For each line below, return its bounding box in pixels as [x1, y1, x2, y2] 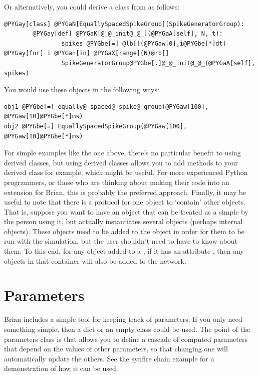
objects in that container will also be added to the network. [4, 255, 186, 266]
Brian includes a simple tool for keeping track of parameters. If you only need [4, 314, 242, 324]
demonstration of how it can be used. [4, 363, 118, 373]
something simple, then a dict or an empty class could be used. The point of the [4, 323, 250, 334]
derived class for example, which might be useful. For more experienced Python [4, 167, 248, 177]
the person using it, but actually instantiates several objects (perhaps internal [4, 216, 243, 227]
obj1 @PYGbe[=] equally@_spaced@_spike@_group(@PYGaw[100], [4, 103, 209, 110]
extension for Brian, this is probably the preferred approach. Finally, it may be [4, 186, 246, 197]
